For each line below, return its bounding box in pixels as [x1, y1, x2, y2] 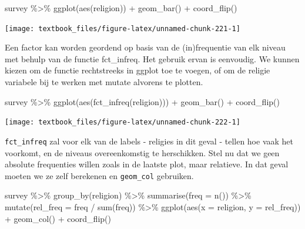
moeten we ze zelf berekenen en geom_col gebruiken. [5, 169, 194, 181]
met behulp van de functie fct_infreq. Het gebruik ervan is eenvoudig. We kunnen [5, 52, 300, 65]
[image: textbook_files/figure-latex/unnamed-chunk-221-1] [5, 24, 240, 33]
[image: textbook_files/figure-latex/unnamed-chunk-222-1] [5, 118, 240, 127]
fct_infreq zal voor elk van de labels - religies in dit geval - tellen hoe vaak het [5, 134, 293, 147]
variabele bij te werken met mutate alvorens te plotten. [5, 76, 203, 88]
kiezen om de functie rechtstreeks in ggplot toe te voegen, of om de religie [5, 64, 270, 76]
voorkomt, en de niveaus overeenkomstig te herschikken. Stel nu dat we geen [5, 146, 280, 159]
